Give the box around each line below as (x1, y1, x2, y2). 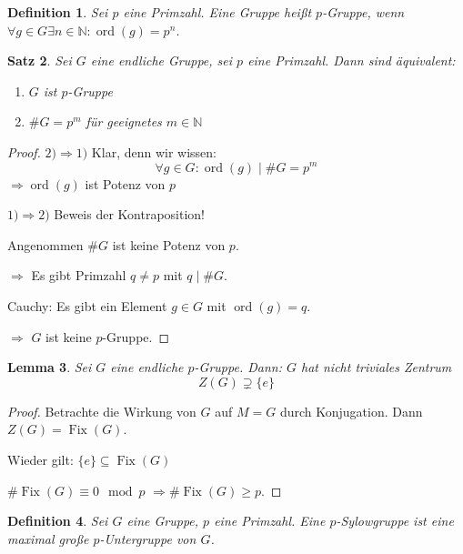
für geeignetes (86, 112, 162, 131)
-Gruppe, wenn (322, 3, 405, 21)
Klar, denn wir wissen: (91, 142, 216, 161)
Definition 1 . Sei (7, 3, 108, 21)
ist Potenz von (85, 174, 166, 193)
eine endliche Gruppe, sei (90, 51, 233, 70)
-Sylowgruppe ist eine (336, 511, 454, 530)
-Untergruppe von (99, 529, 196, 548)
